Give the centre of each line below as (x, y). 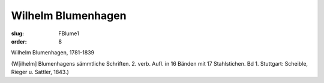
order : (19, 41)
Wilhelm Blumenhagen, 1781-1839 (53, 53)
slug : (17, 33)
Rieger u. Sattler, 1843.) (40, 72)
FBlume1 (69, 33)
